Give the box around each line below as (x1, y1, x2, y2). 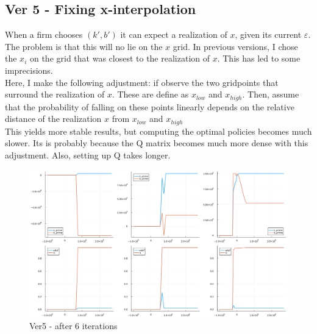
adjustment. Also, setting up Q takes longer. (5, 148, 171, 161)
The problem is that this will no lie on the (5, 40, 163, 52)
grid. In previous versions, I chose (173, 40, 298, 52)
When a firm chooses (5, 28, 83, 41)
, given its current (235, 28, 302, 41)
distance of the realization (5, 112, 102, 125)
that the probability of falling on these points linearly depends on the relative (5, 100, 294, 113)
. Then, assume (242, 88, 299, 101)
